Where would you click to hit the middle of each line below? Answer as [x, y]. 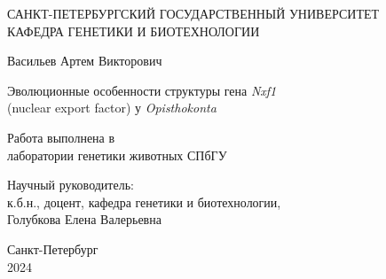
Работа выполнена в [61, 137]
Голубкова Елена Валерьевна [84, 219]
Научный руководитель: [71, 185]
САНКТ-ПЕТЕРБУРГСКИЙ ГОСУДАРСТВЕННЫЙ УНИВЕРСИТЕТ [193, 13]
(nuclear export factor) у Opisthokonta [112, 108]
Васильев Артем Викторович [85, 61]
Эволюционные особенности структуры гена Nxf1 [142, 90]
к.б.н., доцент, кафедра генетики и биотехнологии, [144, 201]
